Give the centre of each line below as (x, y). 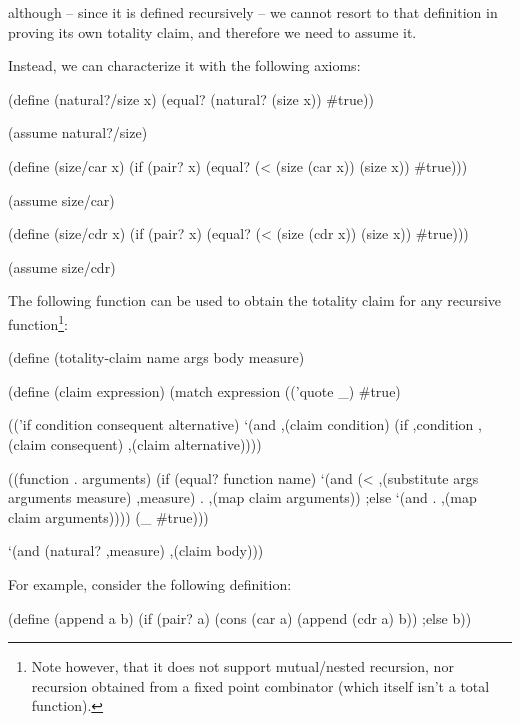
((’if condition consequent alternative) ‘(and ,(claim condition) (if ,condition (241, 424)
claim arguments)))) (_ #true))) (108, 516)
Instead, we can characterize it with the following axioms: (184, 65)
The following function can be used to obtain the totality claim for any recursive (255, 300)
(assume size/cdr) (62, 266)
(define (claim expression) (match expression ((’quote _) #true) (204, 390)
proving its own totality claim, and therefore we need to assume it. (212, 31)
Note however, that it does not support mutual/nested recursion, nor (242, 666)
